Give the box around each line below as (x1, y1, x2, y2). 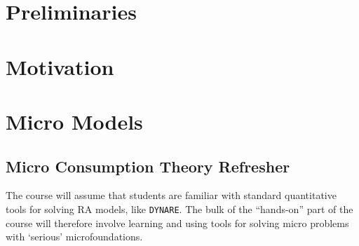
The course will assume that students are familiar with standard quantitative (6, 188, 337, 203)
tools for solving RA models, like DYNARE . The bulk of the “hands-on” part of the (6, 201, 353, 216)
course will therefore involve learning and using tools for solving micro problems (6, 215, 349, 230)
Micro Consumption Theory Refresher (6, 155, 290, 177)
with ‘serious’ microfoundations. (6, 229, 143, 244)
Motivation (6, 52, 114, 81)
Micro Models (6, 107, 143, 135)
